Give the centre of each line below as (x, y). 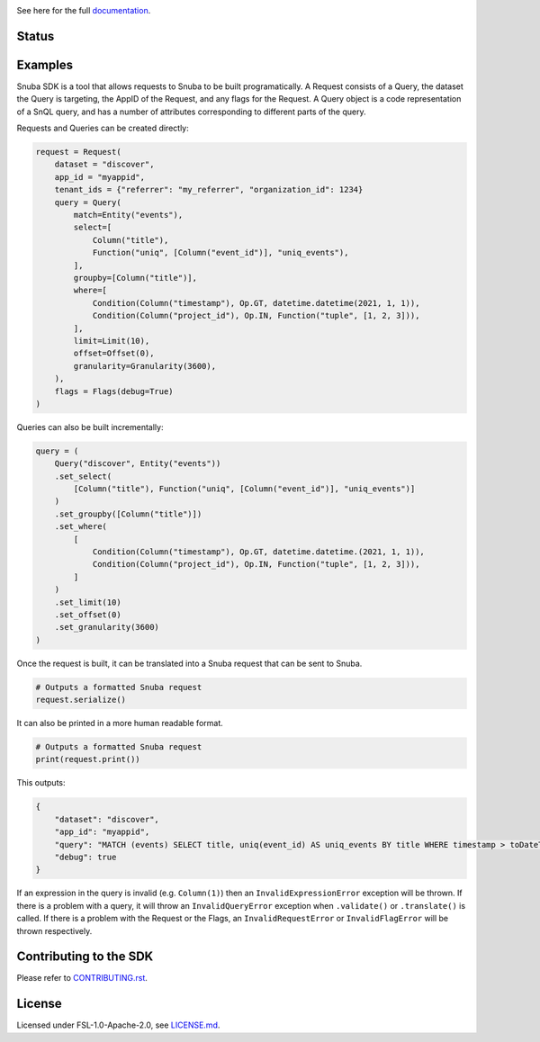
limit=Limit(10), (112, 341)
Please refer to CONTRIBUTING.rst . (82, 978)
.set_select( (83, 476)
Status (36, 36)
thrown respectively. (54, 930)
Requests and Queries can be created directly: (103, 128)
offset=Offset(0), (114, 354)
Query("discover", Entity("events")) (138, 464)
